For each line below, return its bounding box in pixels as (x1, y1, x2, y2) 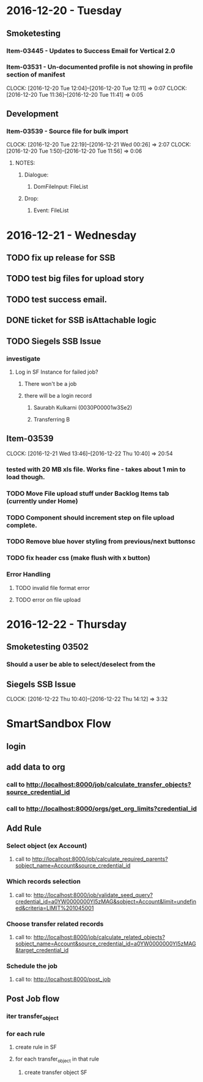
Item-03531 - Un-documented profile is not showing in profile (6, 62, 193, 71)
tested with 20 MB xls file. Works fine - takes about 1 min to (6, 465, 186, 474)
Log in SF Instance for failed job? (15, 368, 98, 376)
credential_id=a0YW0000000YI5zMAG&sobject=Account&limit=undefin (15, 898, 197, 905)
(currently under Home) (6, 497, 78, 505)
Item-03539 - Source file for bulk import (6, 127, 128, 135)
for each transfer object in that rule (15, 1055, 100, 1064)
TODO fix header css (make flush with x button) (6, 554, 151, 562)
